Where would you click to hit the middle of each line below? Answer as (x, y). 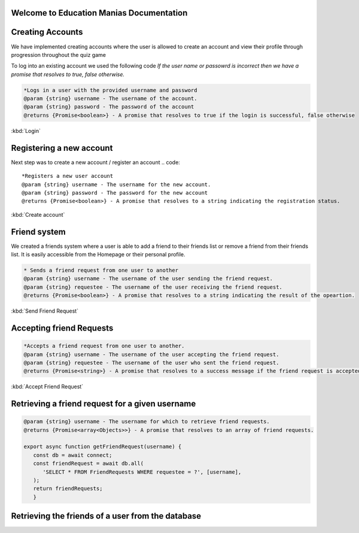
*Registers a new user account (68, 176)
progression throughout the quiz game (58, 54)
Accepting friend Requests (62, 328)
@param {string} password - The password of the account (109, 107)
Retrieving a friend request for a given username (104, 404)
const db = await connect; (73, 455)
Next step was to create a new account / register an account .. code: (96, 162)
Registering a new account (62, 148)
